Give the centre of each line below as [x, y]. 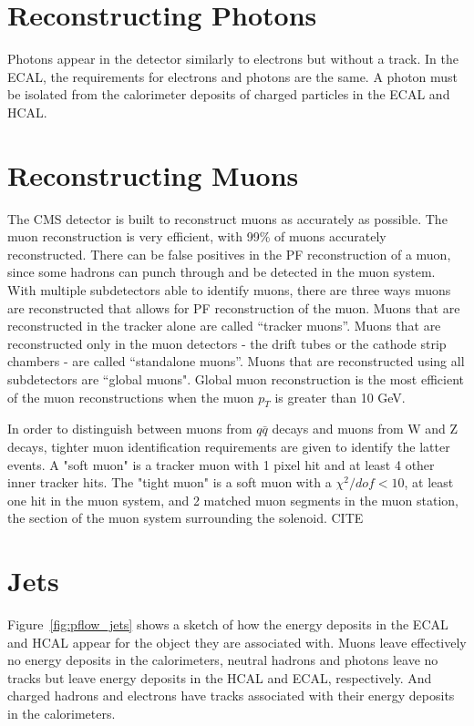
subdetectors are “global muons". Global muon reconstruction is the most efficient [236, 378]
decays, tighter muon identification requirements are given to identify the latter [229, 446]
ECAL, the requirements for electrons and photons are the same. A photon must [233, 76]
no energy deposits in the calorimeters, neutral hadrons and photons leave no [223, 660]
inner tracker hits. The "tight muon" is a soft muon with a [170, 482]
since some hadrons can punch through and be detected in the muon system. [222, 272]
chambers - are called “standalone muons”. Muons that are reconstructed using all [236, 361]
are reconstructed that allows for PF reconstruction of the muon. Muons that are [234, 307]
